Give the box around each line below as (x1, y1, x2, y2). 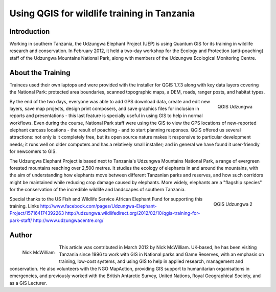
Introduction (9, 27, 50, 36)
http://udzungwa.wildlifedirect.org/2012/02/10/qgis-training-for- (65, 210, 200, 216)
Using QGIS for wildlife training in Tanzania (9, 8, 195, 19)
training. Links (9, 203, 39, 209)
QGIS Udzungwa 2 (213, 201, 252, 207)
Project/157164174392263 (9, 210, 64, 216)
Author (9, 231, 33, 239)
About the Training (9, 68, 71, 77)
